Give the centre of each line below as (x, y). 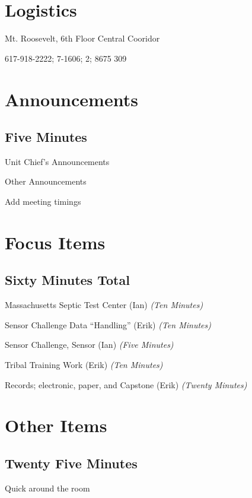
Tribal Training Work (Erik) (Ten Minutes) (84, 365)
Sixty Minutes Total (67, 280)
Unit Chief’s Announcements (57, 161)
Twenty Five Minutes (71, 463)
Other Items (56, 425)
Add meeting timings (43, 202)
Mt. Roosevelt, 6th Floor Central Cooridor (82, 38)
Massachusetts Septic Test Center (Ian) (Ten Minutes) (104, 305)
